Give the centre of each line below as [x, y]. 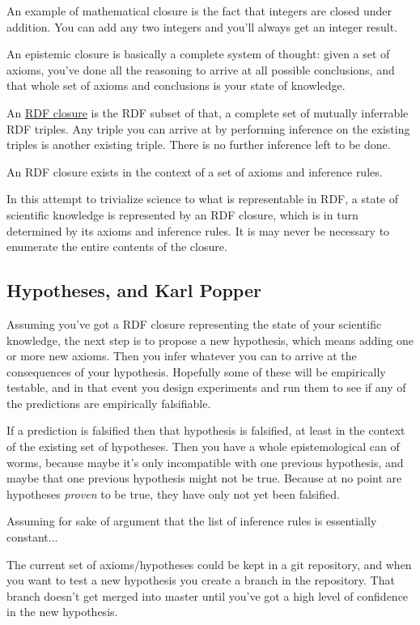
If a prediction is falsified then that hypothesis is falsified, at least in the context [206, 430]
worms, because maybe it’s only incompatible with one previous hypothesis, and [205, 462]
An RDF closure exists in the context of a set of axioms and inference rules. [195, 171]
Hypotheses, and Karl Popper [134, 290]
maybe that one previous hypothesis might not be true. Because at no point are [204, 478]
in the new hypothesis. [62, 612]
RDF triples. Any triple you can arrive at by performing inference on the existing [208, 128]
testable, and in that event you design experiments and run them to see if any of [206, 387]
